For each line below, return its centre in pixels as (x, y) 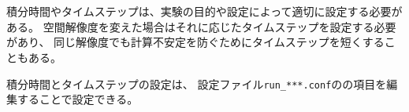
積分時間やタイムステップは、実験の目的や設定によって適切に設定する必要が (204, 11)
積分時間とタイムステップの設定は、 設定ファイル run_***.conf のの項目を (197, 83)
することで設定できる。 (78, 99)
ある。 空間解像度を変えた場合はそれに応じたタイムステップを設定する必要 (201, 26)
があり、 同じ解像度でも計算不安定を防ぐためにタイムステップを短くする (195, 42)
